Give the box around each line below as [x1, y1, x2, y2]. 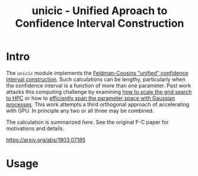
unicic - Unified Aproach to [31, 4, 168, 18]
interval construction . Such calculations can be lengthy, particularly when [6, 76, 186, 83]
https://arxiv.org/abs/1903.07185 [6, 136, 86, 143]
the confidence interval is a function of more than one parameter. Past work [6, 82, 191, 89]
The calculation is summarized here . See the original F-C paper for [6, 118, 169, 125]
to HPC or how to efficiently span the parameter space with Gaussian [6, 94, 175, 102]
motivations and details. [6, 125, 65, 132]
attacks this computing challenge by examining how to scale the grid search [6, 88, 192, 95]
